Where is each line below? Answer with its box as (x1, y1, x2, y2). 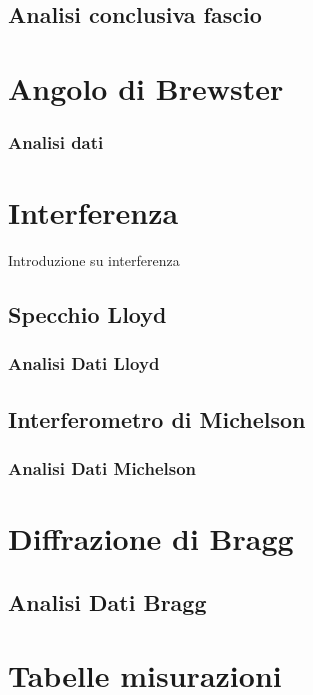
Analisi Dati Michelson (8, 456, 197, 481)
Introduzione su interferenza (8, 250, 180, 271)
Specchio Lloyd (8, 299, 167, 330)
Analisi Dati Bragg (8, 586, 207, 617)
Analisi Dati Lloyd (8, 351, 160, 376)
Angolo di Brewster (8, 67, 284, 108)
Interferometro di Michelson (8, 403, 306, 434)
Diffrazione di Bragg (8, 518, 294, 559)
